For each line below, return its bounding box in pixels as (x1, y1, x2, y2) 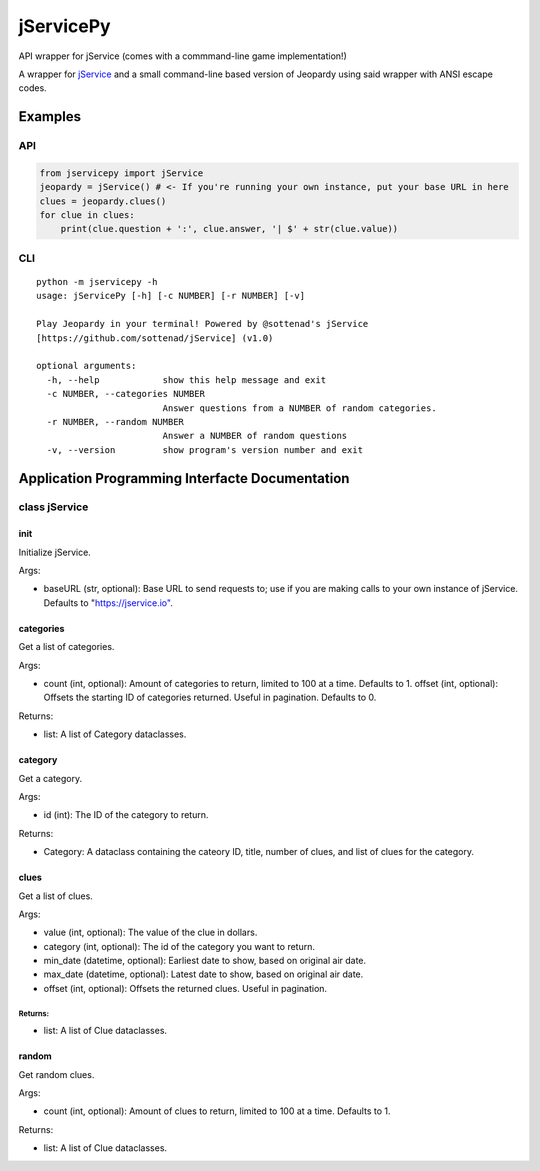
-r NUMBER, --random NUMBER (46, 416, 185, 427)
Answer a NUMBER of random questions (162, 430, 348, 442)
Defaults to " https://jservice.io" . (43, 596, 174, 609)
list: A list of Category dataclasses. (43, 728, 187, 740)
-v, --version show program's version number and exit (46, 444, 364, 455)
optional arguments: (36, 360, 137, 372)
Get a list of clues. (18, 890, 94, 902)
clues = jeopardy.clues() (39, 195, 167, 207)
